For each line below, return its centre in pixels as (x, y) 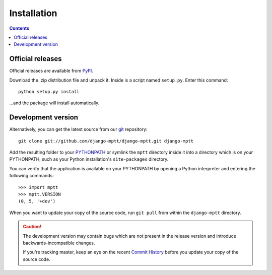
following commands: (31, 176)
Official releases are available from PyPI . (51, 71)
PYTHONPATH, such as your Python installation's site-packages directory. (89, 159)
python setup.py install (49, 92)
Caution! (32, 227)
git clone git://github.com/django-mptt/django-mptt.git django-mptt (106, 141)
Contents (19, 28)
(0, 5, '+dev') (37, 201)
